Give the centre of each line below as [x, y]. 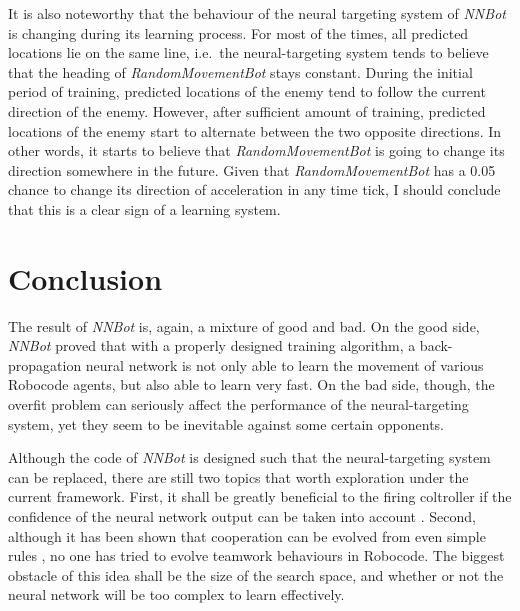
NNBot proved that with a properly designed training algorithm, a [212, 345]
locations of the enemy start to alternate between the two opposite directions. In [255, 130]
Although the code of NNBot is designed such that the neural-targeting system [249, 457]
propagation [45, 364]
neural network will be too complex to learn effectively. [176, 594]
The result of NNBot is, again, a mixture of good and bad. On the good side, [244, 325]
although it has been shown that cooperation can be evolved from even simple [247, 535]
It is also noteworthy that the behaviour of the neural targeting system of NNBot [257, 13]
